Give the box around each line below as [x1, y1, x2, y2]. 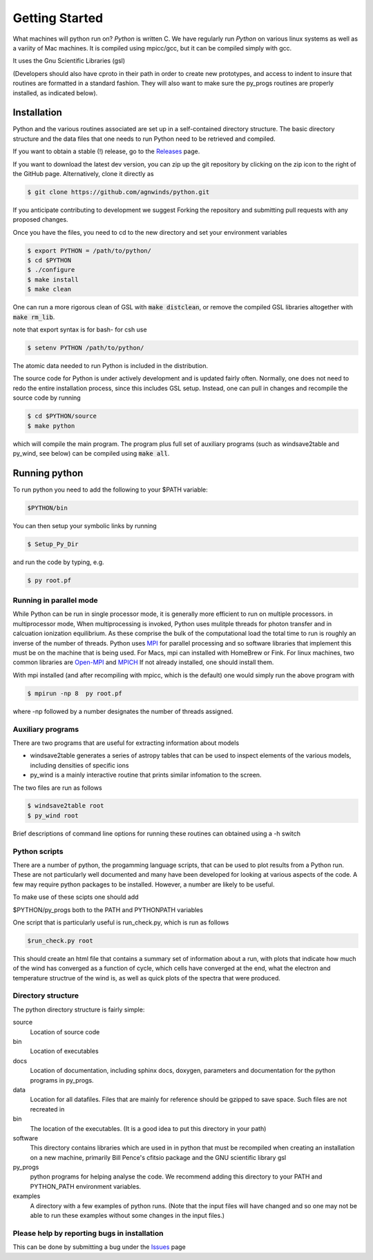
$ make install [27, 275, 79, 283]
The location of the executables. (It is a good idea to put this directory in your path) [30, 1124, 267, 1132]
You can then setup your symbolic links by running [12, 521, 157, 530]
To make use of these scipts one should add [12, 893, 139, 901]
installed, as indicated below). [12, 88, 98, 97]
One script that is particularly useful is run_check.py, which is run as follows [12, 918, 229, 927]
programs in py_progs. [30, 1076, 94, 1084]
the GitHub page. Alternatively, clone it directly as [12, 169, 155, 177]
